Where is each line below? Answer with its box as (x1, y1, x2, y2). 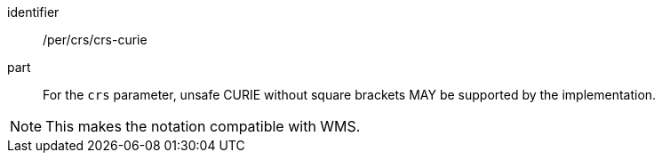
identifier (7, 4, 60, 20)
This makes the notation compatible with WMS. (45, 117, 361, 135)
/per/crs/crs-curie (43, 32, 148, 47)
